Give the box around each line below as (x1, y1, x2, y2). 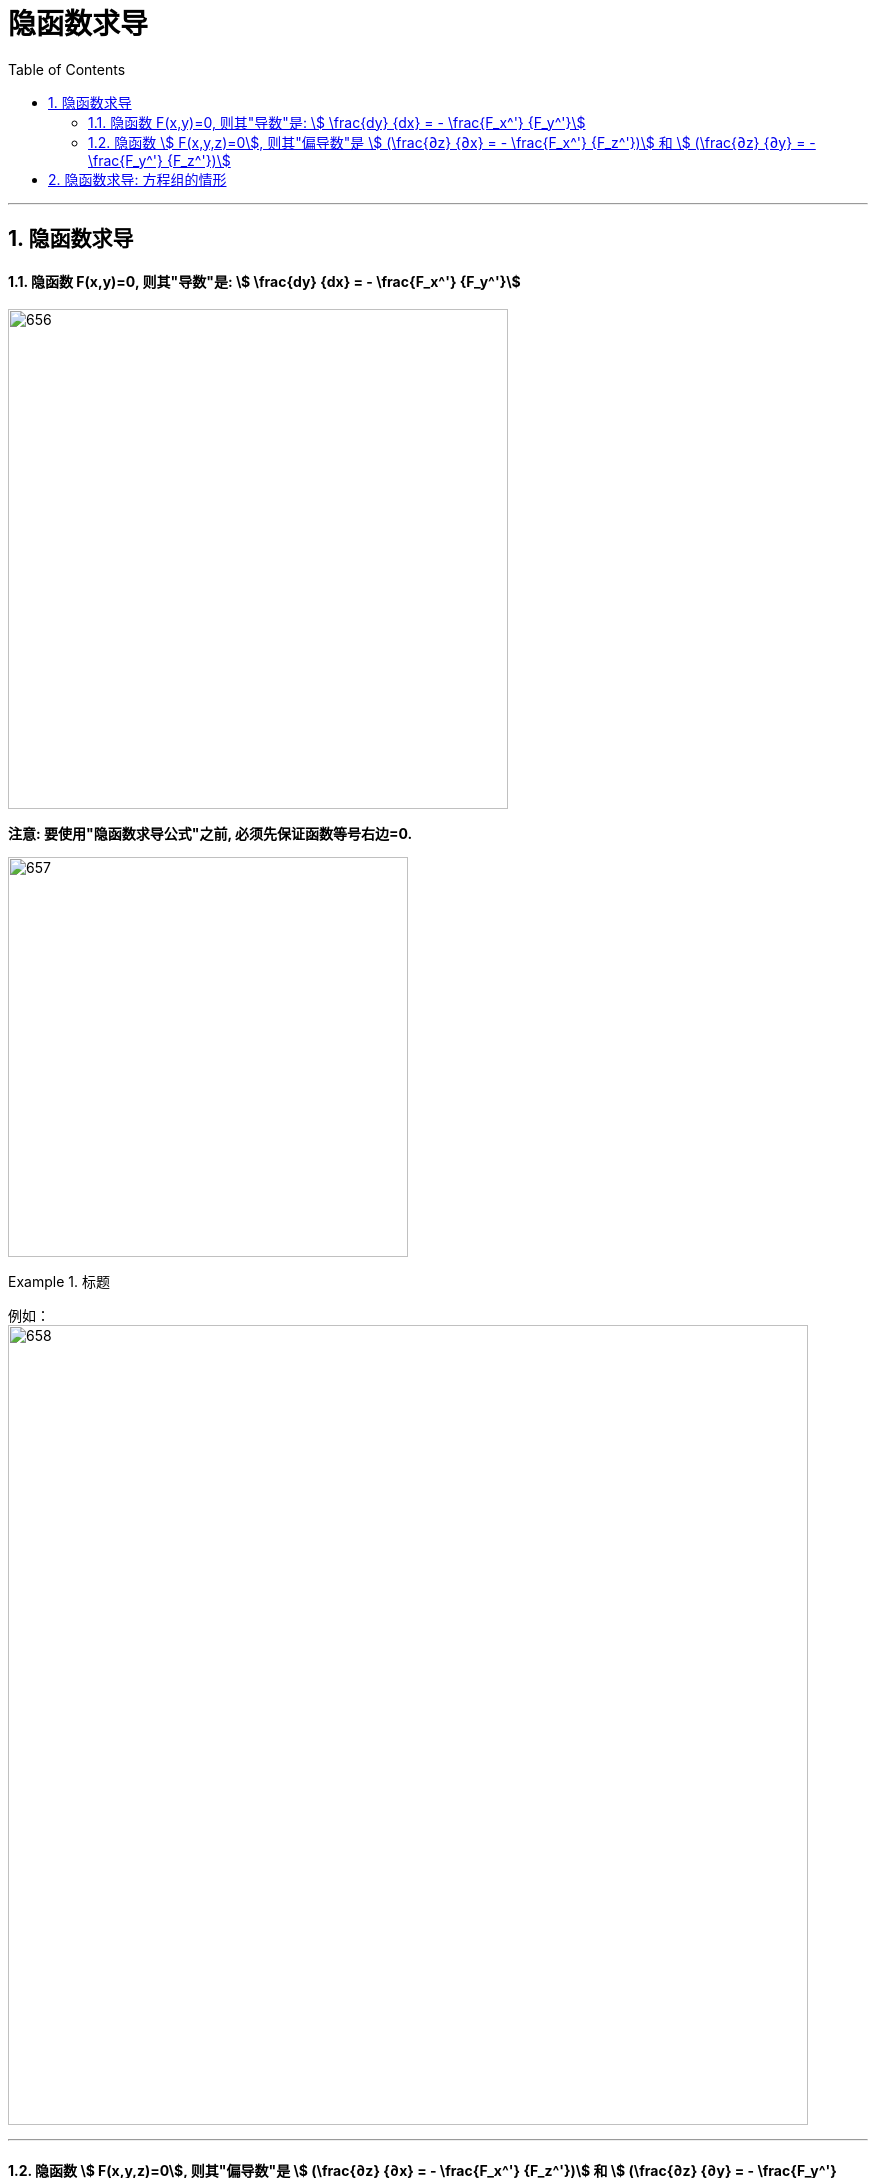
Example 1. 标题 (8, 1273, 110, 1291)
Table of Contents (8, 60, 126, 78)
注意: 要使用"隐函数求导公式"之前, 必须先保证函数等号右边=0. (8, 825, 413, 843)
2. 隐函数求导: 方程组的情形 (48, 170, 227, 188)
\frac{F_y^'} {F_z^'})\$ (88, 151, 231, 169)
